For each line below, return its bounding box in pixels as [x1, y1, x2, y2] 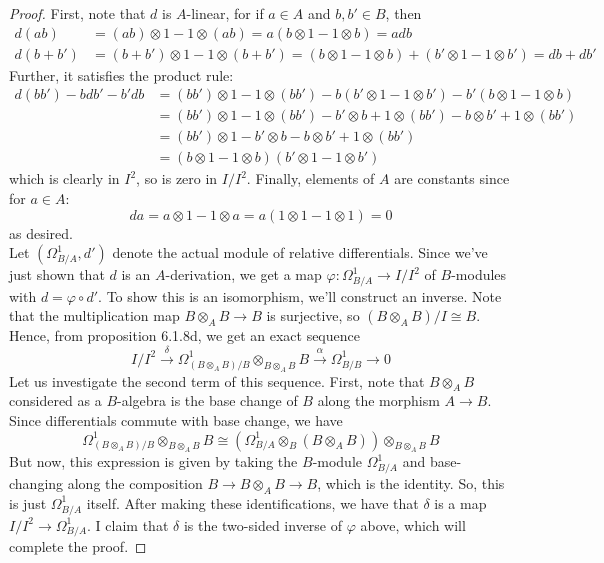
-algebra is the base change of [117, 390, 298, 411]
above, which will [360, 514, 466, 535]
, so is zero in [136, 168, 218, 189]
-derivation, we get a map [165, 264, 322, 285]
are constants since [394, 168, 510, 189]
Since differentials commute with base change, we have [9, 410, 343, 431]
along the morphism [317, 390, 440, 411]
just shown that [9, 264, 105, 285]
